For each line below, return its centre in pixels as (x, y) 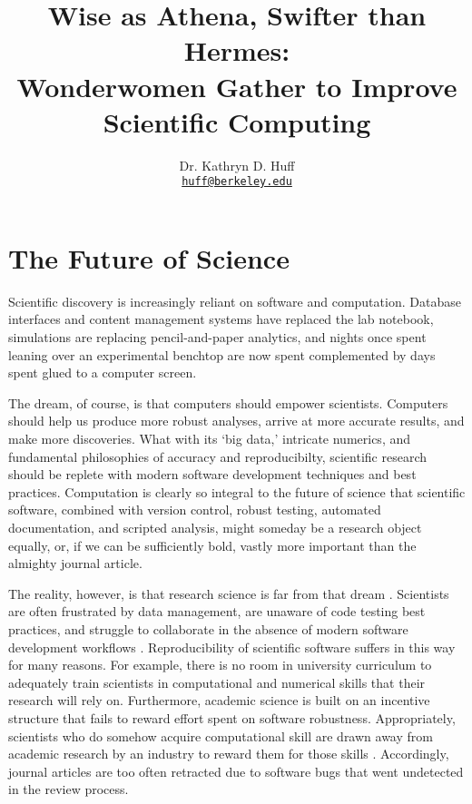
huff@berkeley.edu (237, 182)
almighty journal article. (75, 563)
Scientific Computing (237, 121)
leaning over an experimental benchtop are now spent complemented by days (222, 354)
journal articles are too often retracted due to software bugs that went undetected (236, 771)
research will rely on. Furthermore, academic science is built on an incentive (219, 700)
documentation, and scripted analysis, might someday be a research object (215, 527)
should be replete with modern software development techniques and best (212, 474)
